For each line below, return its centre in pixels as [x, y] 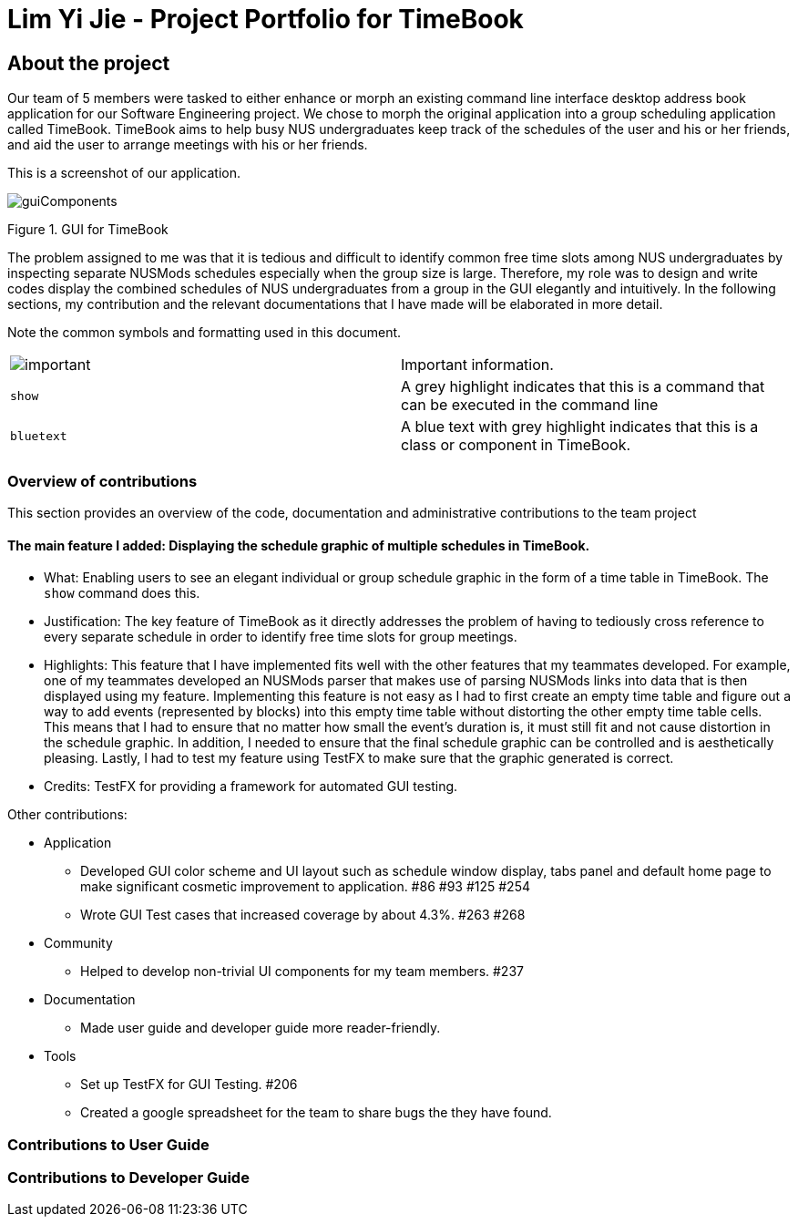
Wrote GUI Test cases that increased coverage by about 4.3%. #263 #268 [303, 915]
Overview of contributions [102, 481]
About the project [89, 63]
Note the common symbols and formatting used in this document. [205, 333]
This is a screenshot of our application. [124, 173]
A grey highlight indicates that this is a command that [583, 387]
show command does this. [122, 593]
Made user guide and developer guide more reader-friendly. [261, 1028]
